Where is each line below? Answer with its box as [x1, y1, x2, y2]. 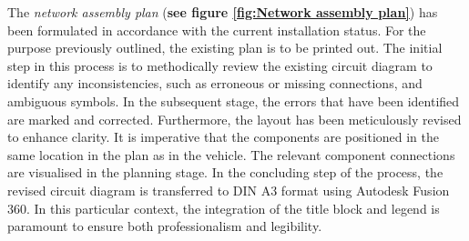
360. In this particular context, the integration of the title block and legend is [7, 198, 440, 217]
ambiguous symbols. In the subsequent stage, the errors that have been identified [7, 91, 460, 110]
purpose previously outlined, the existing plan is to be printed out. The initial [7, 38, 443, 57]
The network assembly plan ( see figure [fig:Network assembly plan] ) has [7, 3, 438, 21]
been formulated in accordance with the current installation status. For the [7, 20, 426, 39]
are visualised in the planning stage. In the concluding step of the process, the [7, 163, 444, 182]
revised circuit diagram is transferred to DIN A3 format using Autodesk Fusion [7, 180, 450, 199]
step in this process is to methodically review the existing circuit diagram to [7, 55, 433, 75]
